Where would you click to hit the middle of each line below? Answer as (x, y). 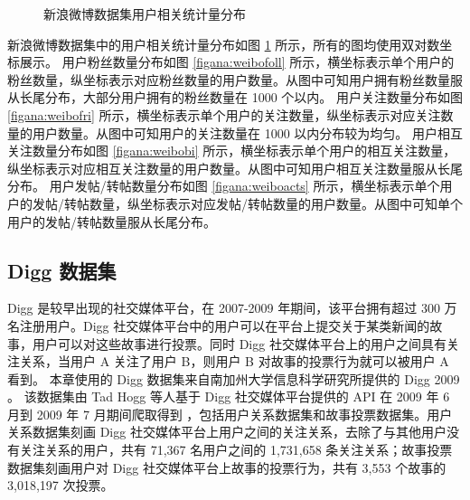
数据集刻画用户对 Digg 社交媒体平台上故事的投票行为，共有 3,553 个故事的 (227, 467)
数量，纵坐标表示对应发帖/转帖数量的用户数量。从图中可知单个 (276, 203)
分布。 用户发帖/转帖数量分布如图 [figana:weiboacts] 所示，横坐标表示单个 (224, 186)
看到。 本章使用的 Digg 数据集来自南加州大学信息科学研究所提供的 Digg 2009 (234, 378)
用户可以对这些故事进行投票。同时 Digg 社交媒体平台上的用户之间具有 (239, 343)
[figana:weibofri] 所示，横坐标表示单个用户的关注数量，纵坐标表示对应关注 (224, 114)
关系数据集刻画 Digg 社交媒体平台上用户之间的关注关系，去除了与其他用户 (227, 432)
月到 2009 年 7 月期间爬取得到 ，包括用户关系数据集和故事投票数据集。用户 (230, 414)
